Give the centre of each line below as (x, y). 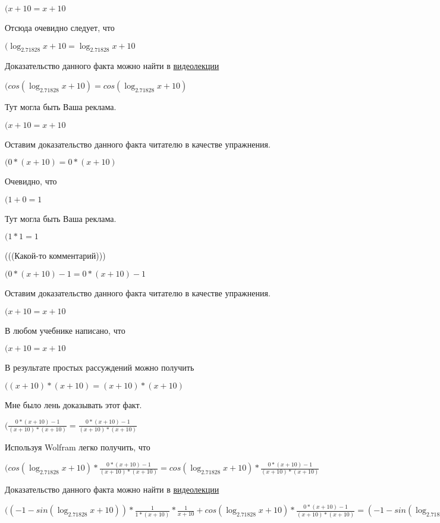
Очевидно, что (31, 181)
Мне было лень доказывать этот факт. (73, 404)
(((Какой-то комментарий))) (55, 256)
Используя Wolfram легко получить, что (78, 447)
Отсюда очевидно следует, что (60, 27)
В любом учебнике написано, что (65, 330)
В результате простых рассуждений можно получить (100, 367)
